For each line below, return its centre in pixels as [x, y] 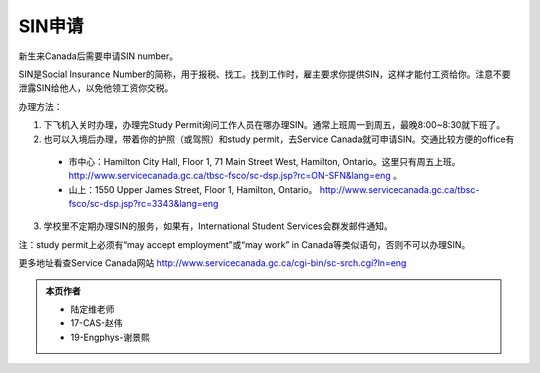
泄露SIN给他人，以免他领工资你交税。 [96, 88]
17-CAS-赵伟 [97, 323]
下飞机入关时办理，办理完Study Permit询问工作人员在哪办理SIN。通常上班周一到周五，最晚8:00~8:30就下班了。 [274, 125]
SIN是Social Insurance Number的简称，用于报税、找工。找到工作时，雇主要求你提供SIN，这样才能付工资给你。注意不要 [264, 74]
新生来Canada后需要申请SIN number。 [98, 56]
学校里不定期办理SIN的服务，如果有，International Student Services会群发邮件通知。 [218, 226]
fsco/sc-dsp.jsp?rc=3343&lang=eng [143, 204]
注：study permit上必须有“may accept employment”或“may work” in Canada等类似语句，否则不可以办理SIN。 [244, 244]
